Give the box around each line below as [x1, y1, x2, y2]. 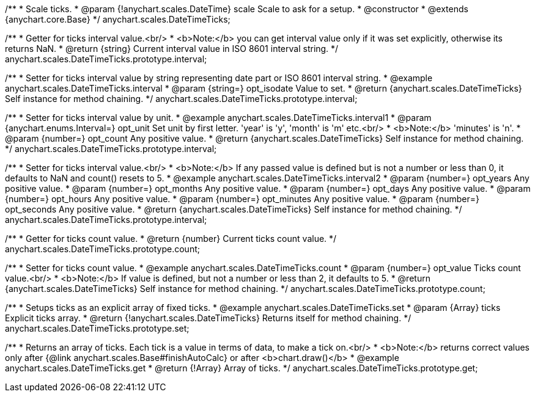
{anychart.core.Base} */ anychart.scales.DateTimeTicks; [5, 14, 231, 24]
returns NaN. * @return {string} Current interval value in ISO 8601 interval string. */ [5, 43, 339, 54]
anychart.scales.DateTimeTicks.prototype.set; [5, 323, 190, 333]
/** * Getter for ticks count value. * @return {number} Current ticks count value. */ [5, 233, 337, 244]
